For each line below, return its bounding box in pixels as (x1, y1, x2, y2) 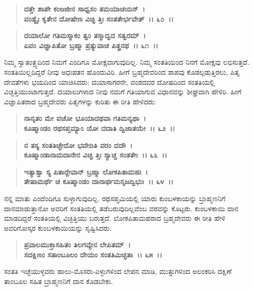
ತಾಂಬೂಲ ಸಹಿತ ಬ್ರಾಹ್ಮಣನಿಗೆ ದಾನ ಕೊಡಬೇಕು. (4, 276, 113, 286)
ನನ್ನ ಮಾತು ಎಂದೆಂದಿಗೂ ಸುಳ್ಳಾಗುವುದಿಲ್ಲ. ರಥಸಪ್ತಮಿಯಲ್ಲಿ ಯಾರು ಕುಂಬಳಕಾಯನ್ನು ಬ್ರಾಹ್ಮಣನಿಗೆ (4, 193, 225, 203)
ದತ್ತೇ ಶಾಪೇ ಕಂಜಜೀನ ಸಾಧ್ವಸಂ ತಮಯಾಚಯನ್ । (24, 4, 145, 14)
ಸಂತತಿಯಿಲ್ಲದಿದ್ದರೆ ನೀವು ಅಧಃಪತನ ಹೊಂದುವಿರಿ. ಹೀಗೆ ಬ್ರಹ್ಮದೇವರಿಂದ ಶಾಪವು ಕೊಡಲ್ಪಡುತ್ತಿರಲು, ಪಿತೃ (4, 66, 240, 77)
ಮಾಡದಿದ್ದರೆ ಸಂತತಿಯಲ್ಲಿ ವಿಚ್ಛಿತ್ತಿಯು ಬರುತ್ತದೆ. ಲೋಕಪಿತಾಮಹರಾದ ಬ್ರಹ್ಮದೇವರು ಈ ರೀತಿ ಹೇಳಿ (4, 213, 225, 223)
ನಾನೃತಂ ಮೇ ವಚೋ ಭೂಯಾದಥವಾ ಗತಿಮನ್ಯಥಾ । (24, 113, 146, 123)
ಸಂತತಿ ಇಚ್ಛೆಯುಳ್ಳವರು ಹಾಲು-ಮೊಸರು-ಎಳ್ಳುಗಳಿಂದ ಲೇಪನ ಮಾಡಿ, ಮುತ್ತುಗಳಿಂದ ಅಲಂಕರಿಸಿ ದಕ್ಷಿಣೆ (4, 266, 232, 276)
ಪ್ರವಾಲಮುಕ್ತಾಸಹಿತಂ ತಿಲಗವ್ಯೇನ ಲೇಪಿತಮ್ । (24, 239, 131, 250)
